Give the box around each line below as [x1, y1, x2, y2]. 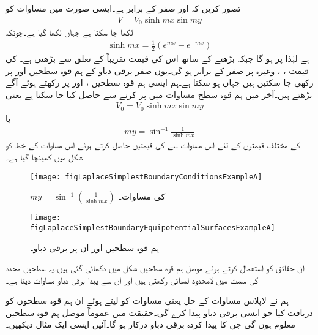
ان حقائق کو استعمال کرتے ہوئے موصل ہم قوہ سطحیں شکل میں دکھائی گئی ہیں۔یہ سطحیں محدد [6, 262, 305, 274]
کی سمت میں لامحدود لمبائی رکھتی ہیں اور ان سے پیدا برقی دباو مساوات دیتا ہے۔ [6, 273, 259, 286]
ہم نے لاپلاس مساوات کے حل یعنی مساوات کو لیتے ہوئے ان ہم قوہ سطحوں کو [6, 294, 289, 307]
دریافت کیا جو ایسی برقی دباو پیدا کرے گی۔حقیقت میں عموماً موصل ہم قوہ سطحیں [6, 306, 313, 318]
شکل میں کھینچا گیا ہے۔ [6, 150, 83, 163]
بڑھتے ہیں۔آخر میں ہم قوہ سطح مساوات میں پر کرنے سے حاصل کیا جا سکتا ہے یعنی [6, 88, 312, 100]
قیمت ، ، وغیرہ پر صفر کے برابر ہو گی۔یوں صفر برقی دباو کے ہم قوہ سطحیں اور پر [6, 64, 309, 77]
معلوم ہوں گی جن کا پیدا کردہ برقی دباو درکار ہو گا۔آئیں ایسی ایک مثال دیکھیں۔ [6, 318, 296, 331]
